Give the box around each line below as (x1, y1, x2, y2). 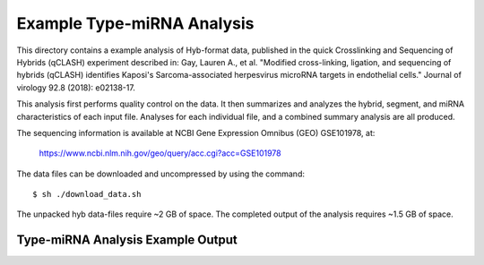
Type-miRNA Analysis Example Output (16, 233, 238, 248)
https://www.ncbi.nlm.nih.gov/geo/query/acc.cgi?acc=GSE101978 (39, 148, 281, 158)
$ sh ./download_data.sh (32, 189, 142, 200)
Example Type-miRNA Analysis (16, 13, 255, 33)
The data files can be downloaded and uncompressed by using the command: (16, 168, 305, 179)
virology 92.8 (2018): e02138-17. (16, 81, 136, 93)
